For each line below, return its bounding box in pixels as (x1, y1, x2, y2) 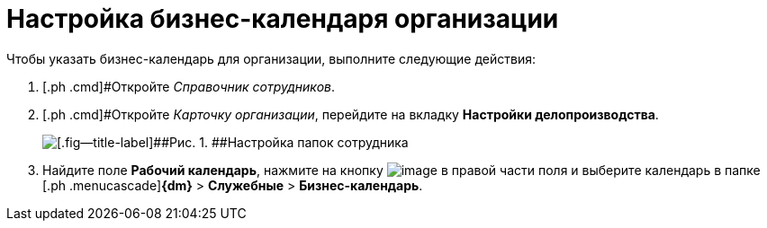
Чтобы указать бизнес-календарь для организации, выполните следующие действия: (6, 50, 536, 66)
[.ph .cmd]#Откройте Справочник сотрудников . (42, 78, 336, 94)
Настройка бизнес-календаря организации (6, 4, 559, 34)
